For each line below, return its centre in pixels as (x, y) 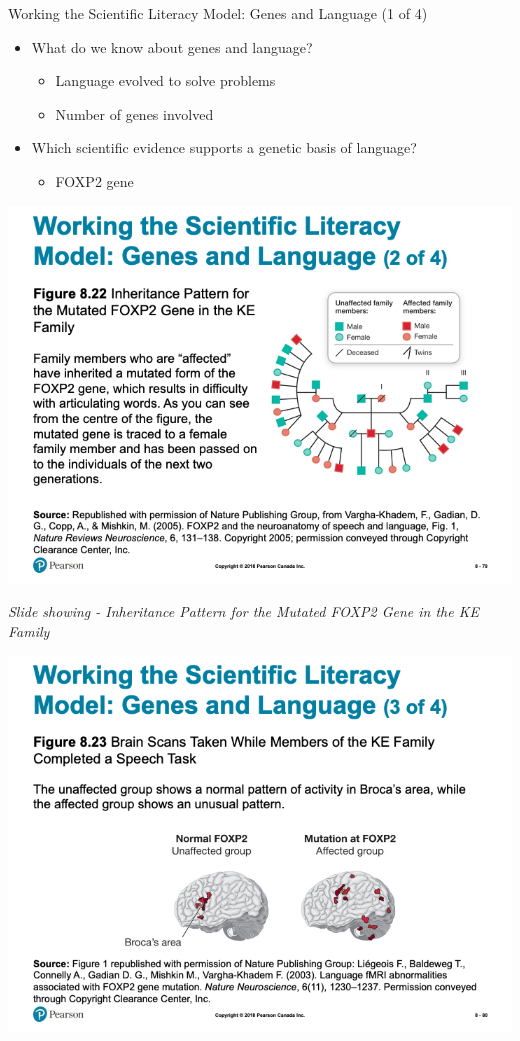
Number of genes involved (134, 113)
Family (29, 630)
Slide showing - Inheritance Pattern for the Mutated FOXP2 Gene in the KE (243, 611)
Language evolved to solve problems (165, 80)
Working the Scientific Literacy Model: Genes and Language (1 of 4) (218, 13)
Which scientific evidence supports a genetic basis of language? (224, 147)
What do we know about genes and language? (172, 46)
